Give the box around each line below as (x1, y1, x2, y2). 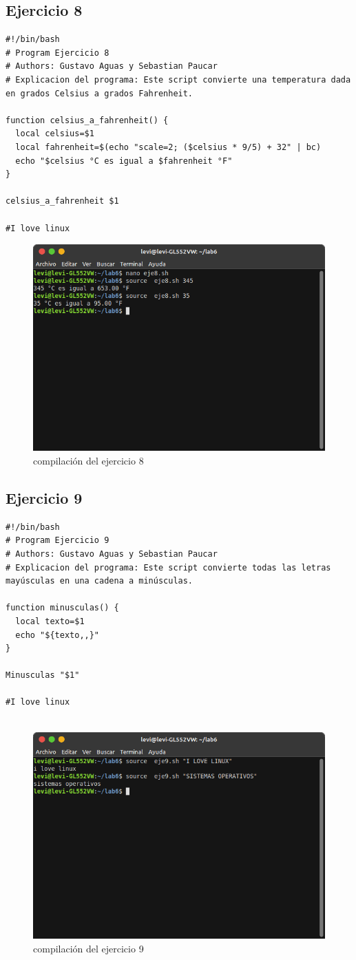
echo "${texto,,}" (15, 630, 100, 640)
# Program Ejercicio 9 (6, 535, 109, 546)
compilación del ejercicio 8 (33, 453, 144, 467)
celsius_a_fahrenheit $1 (6, 196, 119, 206)
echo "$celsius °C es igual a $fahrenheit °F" (15, 156, 233, 166)
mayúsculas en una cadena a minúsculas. (6, 576, 193, 586)
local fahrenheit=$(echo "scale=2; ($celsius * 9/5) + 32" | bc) (15, 142, 322, 152)
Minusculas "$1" (6, 670, 80, 681)
